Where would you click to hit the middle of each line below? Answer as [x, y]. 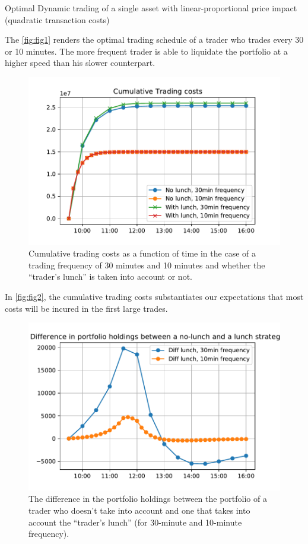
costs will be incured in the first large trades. [86, 308]
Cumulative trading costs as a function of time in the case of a [142, 253]
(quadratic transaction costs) [57, 19]
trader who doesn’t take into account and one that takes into [139, 510]
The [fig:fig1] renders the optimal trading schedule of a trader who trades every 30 [154, 39]
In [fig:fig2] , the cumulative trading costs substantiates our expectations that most [154, 296]
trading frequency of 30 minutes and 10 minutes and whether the [147, 265]
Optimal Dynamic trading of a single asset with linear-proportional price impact [151, 8]
